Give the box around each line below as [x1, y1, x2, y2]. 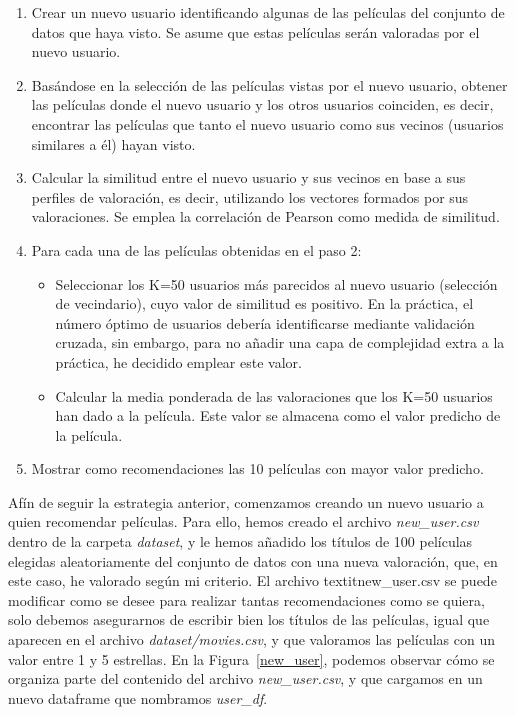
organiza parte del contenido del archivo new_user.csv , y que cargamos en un [8, 668, 483, 689]
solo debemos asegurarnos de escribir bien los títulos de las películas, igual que [8, 609, 490, 630]
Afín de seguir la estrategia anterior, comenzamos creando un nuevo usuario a [8, 491, 484, 512]
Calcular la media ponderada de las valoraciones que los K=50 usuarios [55, 385, 493, 406]
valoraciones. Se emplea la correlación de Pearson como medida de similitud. [31, 206, 500, 227]
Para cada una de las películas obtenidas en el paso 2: [31, 239, 362, 260]
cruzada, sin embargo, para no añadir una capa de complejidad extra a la [55, 332, 505, 353]
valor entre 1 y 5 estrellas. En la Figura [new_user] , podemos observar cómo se [8, 648, 495, 669]
